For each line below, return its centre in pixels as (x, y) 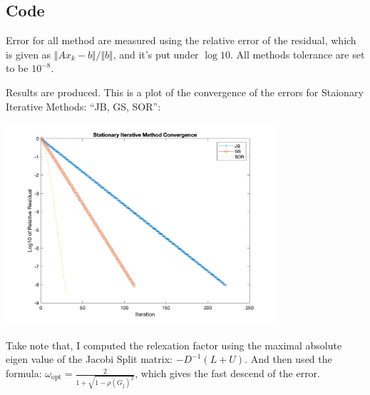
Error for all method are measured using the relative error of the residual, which (181, 40)
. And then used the (288, 359)
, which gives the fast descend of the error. (227, 373)
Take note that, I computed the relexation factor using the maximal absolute (174, 345)
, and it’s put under (156, 54)
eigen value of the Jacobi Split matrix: (89, 359)
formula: (24, 373)
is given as (29, 54)
